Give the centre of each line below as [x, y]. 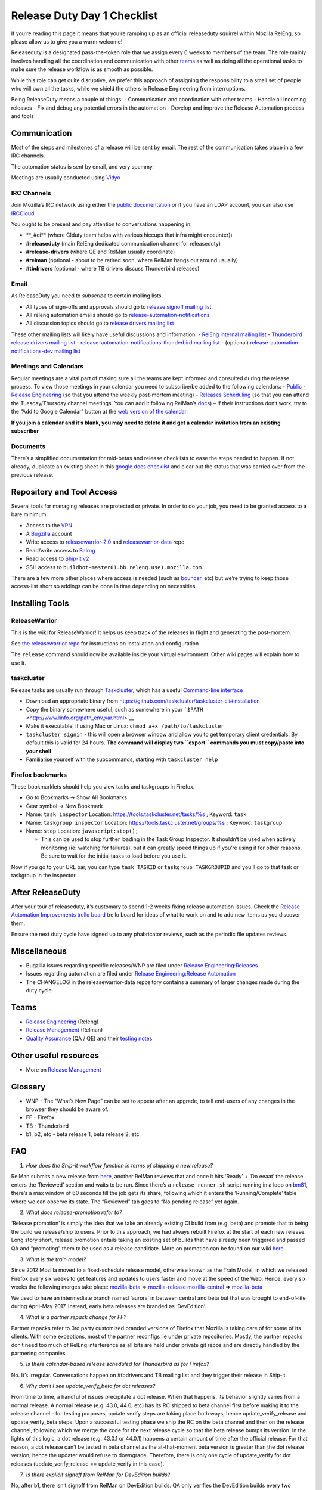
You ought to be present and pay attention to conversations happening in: [101, 224]
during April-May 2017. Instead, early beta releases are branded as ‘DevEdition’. [109, 1306]
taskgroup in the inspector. [44, 875]
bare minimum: [29, 514]
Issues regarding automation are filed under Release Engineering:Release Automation [131, 974]
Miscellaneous [39, 951]
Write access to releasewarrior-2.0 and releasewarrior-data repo [105, 542]
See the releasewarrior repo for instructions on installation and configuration [105, 643]
